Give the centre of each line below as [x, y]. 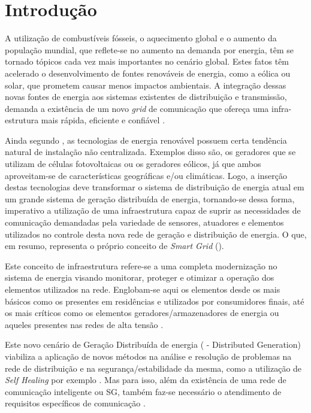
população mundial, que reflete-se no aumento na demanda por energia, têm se [150, 49]
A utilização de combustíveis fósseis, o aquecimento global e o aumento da [141, 38]
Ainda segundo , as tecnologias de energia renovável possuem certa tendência [146, 140]
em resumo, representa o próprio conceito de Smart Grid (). [114, 246]
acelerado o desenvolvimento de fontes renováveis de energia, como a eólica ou [148, 73]
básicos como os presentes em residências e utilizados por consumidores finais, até [155, 301]
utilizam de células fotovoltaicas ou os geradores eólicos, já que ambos [133, 164]
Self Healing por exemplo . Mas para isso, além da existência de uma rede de [146, 380]
